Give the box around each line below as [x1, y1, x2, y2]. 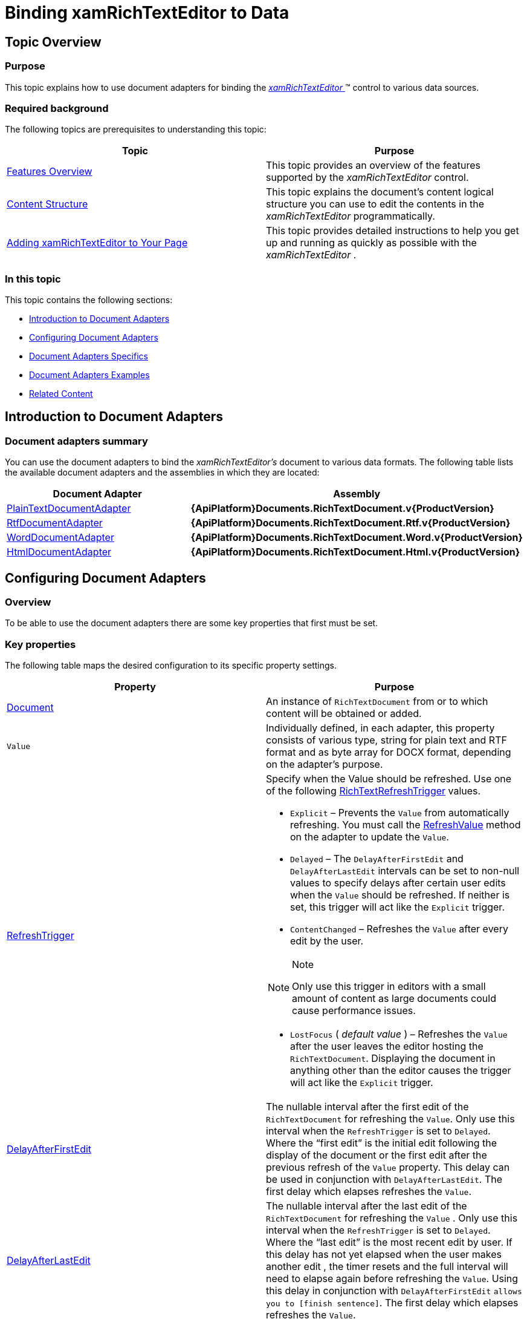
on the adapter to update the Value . [290, 831, 449, 843]
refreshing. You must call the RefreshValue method [290, 819, 521, 831]
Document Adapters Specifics [29, 351, 148, 362]
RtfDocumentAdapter [7, 517, 103, 529]
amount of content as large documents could [292, 992, 496, 1005]
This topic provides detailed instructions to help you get [266, 224, 519, 237]
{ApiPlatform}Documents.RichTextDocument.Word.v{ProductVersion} [190, 531, 523, 544]
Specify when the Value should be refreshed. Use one [266, 773, 512, 785]
